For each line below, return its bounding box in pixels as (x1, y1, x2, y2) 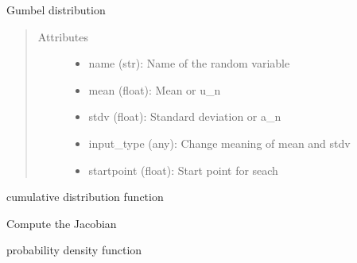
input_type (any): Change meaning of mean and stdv (88, 134, 351, 151)
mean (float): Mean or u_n (88, 81, 221, 98)
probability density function (6, 242, 142, 258)
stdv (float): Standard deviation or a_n (88, 108, 281, 125)
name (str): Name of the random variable (88, 55, 290, 72)
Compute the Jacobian (6, 215, 117, 231)
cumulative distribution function (6, 188, 164, 205)
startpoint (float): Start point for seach (88, 161, 278, 178)
